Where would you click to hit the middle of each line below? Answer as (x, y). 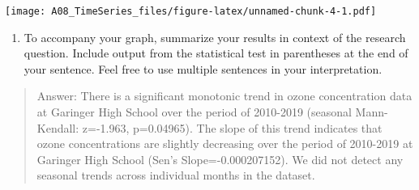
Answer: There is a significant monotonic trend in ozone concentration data (224, 96)
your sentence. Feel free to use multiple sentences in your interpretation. (203, 68)
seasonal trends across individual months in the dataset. (176, 175)
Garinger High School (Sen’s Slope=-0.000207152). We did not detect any (220, 159)
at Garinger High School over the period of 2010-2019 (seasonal (194, 112)
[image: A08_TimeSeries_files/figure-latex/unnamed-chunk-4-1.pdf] (191, 11)
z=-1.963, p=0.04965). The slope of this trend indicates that (232, 127)
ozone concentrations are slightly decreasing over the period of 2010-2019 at (225, 144)
